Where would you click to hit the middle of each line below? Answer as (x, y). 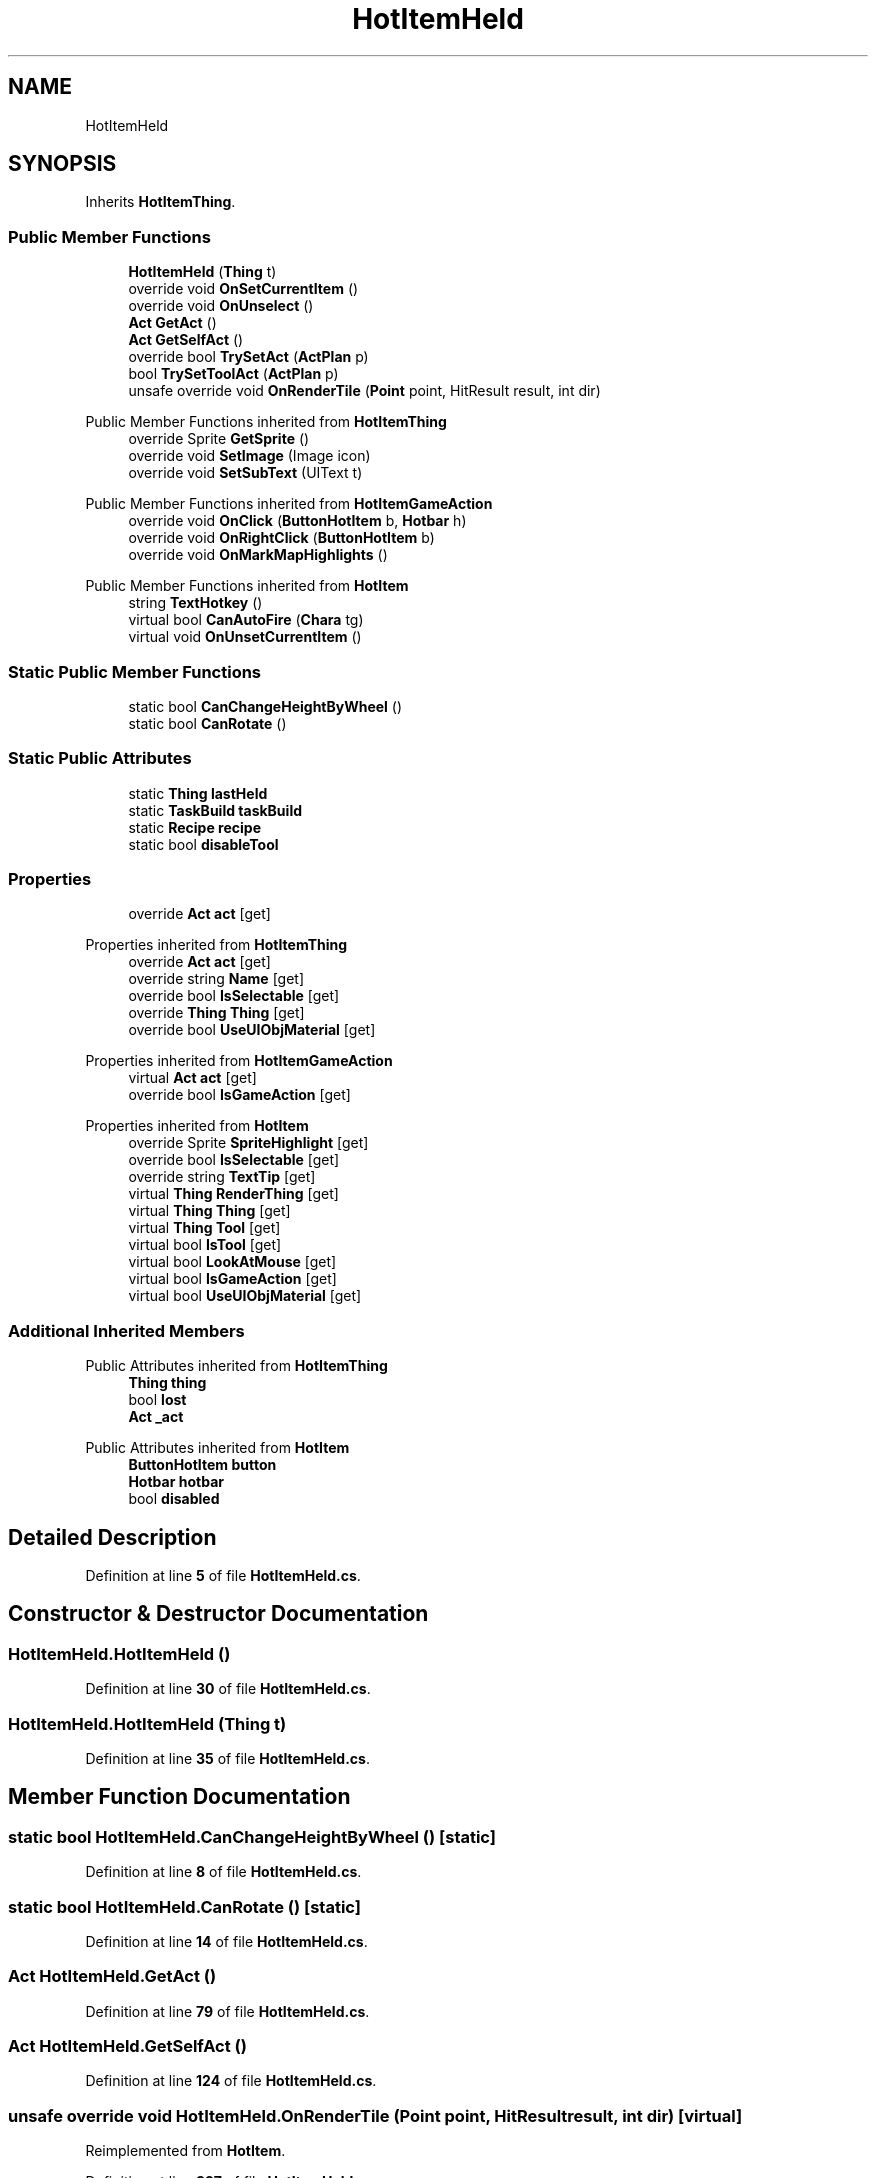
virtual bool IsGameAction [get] (232, 1279)
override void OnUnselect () (221, 306)
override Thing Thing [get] (216, 1013)
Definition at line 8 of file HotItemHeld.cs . (223, 1872)
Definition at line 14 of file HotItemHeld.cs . (226, 1941)
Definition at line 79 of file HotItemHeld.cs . (227, 2011)
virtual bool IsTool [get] (205, 1245)
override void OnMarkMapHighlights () (258, 555)
